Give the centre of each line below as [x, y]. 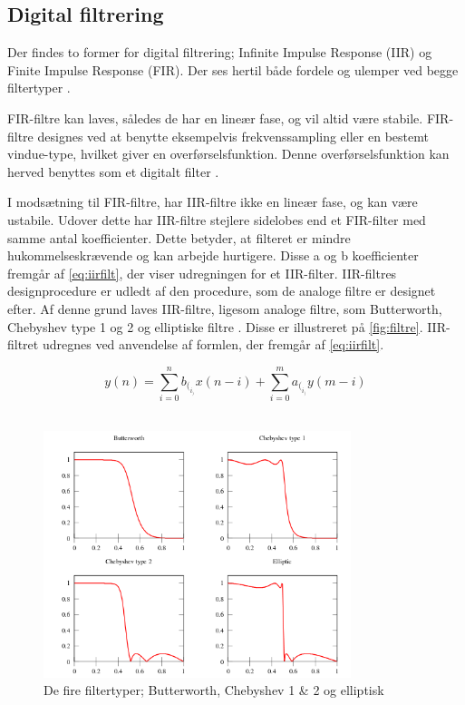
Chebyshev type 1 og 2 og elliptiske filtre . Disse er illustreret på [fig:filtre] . [215, 326]
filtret [23, 344]
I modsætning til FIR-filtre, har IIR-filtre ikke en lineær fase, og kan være [213, 202]
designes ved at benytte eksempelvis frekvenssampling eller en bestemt [233, 136]
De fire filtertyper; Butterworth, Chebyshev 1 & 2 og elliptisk [214, 690]
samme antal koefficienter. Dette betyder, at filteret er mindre [179, 237]
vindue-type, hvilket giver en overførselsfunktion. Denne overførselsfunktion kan [228, 154]
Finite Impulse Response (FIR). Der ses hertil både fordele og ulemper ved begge [233, 69]
